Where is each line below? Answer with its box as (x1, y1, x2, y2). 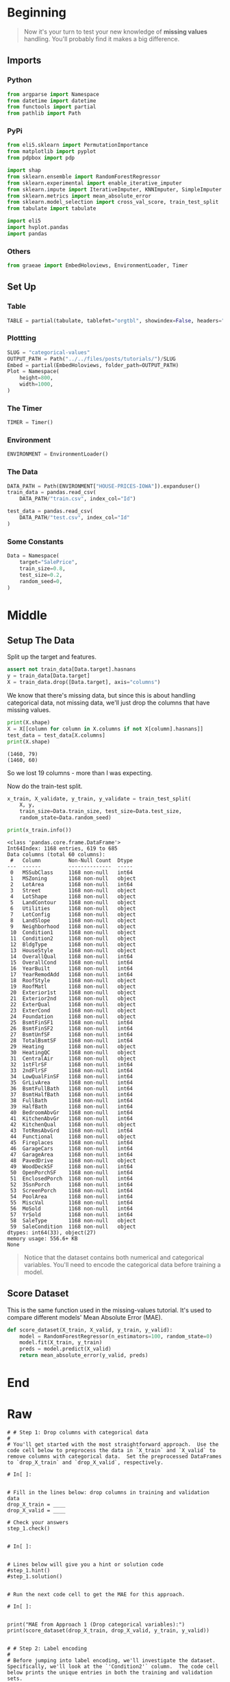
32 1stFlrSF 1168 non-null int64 (10, 1061, 133, 1068)
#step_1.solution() (7, 1573, 63, 1580)
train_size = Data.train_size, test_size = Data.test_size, (19, 808, 183, 815)
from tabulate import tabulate (7, 205, 97, 212)
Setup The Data (7, 635, 75, 646)
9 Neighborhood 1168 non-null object (10, 923, 136, 930)
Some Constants (7, 536, 64, 546)
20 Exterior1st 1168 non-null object (10, 989, 136, 996)
